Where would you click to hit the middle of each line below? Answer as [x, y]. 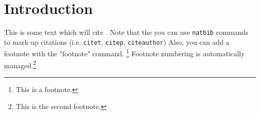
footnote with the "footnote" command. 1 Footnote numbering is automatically [124, 53]
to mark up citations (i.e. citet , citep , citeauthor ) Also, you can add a [117, 42]
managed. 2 [20, 64]
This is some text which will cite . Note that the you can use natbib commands [126, 32]
